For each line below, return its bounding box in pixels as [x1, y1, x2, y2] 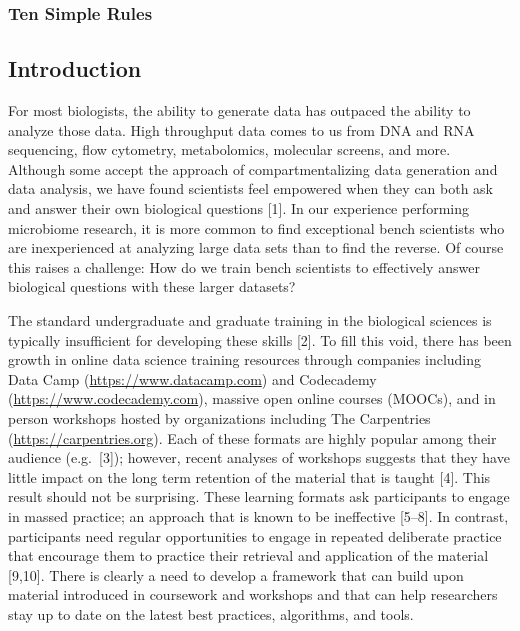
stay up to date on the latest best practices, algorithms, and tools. [8, 603, 414, 624]
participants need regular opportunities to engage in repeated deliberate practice [8, 525, 502, 546]
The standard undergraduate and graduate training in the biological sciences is [8, 309, 492, 330]
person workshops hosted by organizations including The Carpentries [8, 407, 431, 428]
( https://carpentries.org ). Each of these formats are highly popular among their [8, 427, 497, 448]
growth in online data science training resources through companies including [8, 349, 482, 370]
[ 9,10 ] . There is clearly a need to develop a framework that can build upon [8, 564, 464, 585]
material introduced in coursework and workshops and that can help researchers [8, 584, 498, 605]
